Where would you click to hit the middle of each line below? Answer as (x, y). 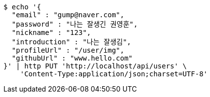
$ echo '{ (22, 7)
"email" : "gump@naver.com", (68, 15)
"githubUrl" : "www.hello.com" (72, 58)
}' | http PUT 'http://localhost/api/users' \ (95, 66)
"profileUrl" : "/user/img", (68, 50)
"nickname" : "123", (51, 32)
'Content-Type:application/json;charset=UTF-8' (114, 74)
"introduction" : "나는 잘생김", (71, 42)
